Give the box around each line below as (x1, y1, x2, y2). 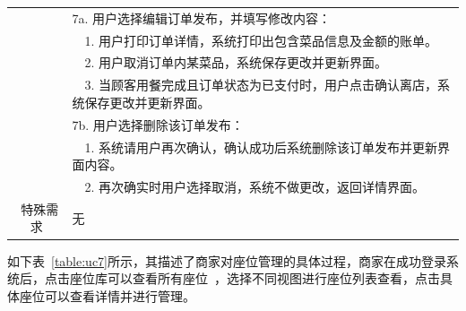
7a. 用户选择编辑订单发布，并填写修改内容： (72, 8, 331, 27)
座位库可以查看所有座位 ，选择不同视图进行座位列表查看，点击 (69, 269, 440, 288)
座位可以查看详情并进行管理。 (19, 286, 195, 305)
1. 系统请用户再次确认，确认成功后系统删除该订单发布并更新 (84, 137, 437, 156)
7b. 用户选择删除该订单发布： (72, 115, 244, 134)
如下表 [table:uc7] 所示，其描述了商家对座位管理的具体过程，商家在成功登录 (7, 251, 447, 270)
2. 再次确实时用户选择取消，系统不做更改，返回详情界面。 (84, 177, 425, 195)
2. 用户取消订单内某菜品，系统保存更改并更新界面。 (84, 53, 387, 72)
